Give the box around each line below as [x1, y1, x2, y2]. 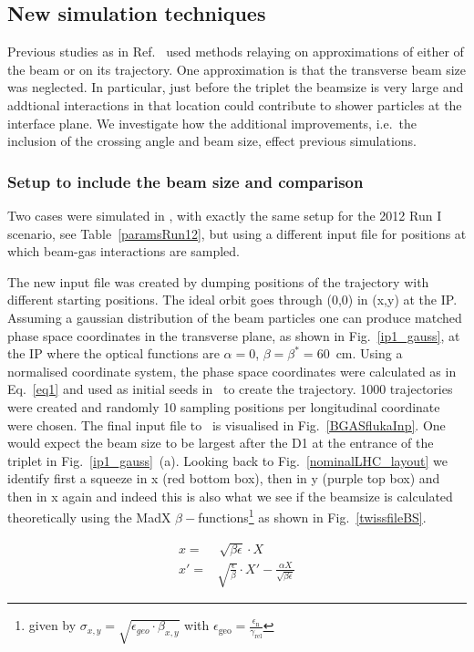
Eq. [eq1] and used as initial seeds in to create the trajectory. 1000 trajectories [7, 379, 453, 398]
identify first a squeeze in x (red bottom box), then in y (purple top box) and [7, 469, 440, 488]
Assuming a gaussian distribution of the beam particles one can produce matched [7, 307, 462, 326]
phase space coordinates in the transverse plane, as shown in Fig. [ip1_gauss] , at [7, 326, 460, 345]
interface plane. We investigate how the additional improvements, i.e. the [7, 113, 417, 132]
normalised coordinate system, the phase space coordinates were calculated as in [7, 361, 457, 380]
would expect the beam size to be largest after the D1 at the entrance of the [7, 433, 434, 452]
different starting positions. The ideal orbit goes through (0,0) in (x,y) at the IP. [7, 290, 458, 309]
